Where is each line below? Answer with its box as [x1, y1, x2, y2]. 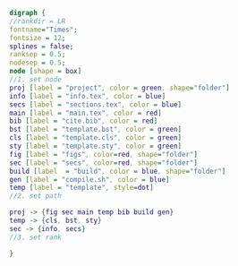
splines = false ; [9, 41, 74, 51]
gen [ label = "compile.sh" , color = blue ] [9, 175, 170, 184]
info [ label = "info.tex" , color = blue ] [9, 91, 166, 100]
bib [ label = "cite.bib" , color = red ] [9, 116, 158, 125]
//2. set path [9, 192, 63, 201]
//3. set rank [9, 233, 63, 242]
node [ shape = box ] [9, 67, 82, 76]
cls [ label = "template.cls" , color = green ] [9, 133, 182, 142]
